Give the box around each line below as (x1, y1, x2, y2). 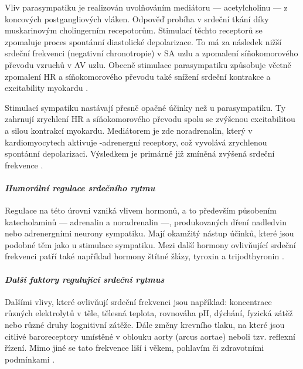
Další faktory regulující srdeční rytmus (5, 273, 165, 285)
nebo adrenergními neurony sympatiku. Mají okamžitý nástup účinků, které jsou (5, 227, 294, 239)
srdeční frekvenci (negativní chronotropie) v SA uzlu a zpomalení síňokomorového (5, 47, 298, 59)
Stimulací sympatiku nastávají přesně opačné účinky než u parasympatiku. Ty (5, 101, 286, 113)
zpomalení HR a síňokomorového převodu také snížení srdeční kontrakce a (5, 70, 271, 82)
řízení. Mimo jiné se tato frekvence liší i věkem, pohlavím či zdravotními (5, 341, 264, 354)
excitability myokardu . (5, 82, 88, 94)
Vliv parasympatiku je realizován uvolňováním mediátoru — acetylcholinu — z (5, 1, 288, 13)
